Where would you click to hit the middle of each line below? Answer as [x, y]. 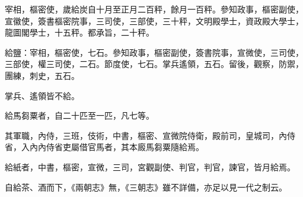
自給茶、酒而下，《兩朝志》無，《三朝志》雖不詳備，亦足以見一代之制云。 [146, 187]
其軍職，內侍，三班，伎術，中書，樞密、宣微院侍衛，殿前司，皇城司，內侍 [150, 135]
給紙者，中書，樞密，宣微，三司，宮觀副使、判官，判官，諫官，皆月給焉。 [150, 166]
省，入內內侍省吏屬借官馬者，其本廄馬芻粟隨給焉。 [104, 147]
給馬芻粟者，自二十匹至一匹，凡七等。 [79, 115]
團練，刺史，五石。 [42, 75]
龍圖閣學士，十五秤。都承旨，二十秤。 [79, 32]
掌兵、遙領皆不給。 [42, 95]
